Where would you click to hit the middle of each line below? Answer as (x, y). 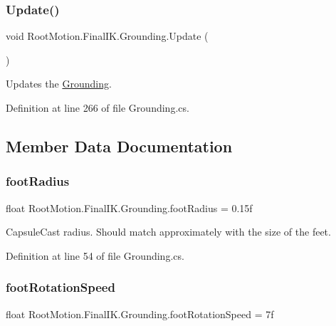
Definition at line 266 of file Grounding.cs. (98, 107)
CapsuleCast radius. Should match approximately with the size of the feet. (168, 232)
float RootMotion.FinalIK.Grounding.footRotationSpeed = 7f (140, 314)
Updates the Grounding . (59, 84)
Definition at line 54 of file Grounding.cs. (95, 255)
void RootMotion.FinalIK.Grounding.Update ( (107, 36)
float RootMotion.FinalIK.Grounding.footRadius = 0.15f (129, 207)
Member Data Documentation (119, 146)
